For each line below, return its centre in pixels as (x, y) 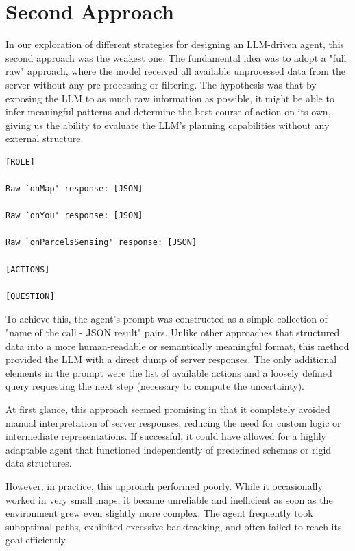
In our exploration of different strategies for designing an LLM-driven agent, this (175, 44)
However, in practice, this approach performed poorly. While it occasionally (164, 485)
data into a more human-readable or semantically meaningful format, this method (177, 345)
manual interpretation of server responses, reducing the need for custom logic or (173, 422)
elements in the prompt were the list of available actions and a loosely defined (169, 372)
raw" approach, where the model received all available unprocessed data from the (175, 71)
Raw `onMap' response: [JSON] (74, 189)
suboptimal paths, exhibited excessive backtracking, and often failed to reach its (174, 526)
